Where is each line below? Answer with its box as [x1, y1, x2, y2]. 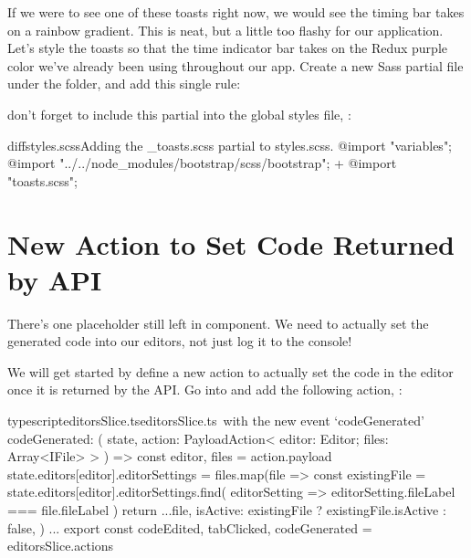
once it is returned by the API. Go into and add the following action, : [7, 380, 403, 399]
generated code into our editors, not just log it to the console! [7, 332, 352, 351]
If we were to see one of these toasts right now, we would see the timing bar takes [7, 3, 465, 21]
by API [7, 260, 102, 298]
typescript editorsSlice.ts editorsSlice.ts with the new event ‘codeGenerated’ [7, 411, 424, 430]
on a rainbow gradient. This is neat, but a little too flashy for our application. [7, 20, 444, 39]
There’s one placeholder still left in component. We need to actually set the [7, 313, 429, 332]
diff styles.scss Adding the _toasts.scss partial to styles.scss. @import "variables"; [7, 135, 453, 154]
